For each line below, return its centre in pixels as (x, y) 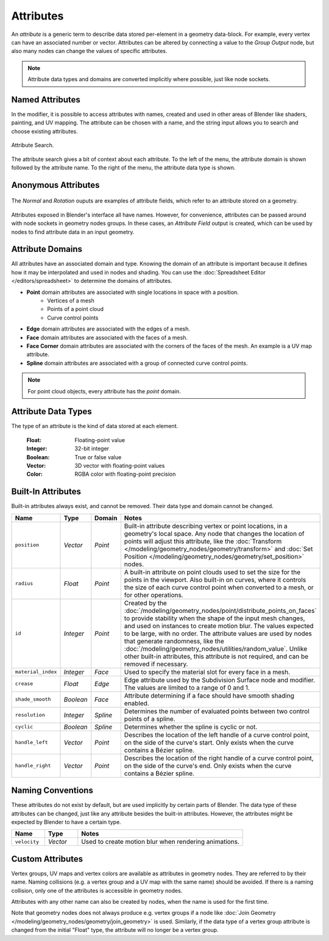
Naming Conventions (52, 791)
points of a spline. (150, 718)
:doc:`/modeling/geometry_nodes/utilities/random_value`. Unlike (216, 648)
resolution (30, 715)
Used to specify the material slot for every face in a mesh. (207, 672)
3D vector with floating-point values (120, 466)
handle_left (31, 742)
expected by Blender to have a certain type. (66, 822)
